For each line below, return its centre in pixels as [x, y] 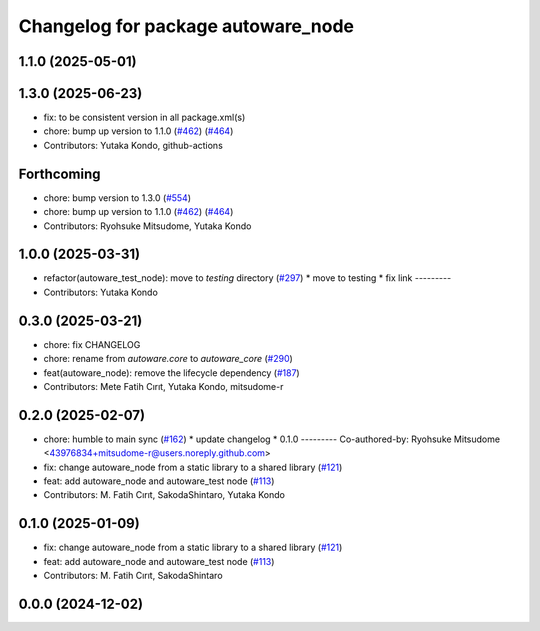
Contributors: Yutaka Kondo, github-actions [133, 145]
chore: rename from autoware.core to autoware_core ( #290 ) [168, 359]
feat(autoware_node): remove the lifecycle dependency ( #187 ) [171, 372]
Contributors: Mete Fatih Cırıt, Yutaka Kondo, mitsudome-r [163, 386]
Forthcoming [59, 173]
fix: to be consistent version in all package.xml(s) [144, 117]
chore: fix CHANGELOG [92, 344]
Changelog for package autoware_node [186, 26]
